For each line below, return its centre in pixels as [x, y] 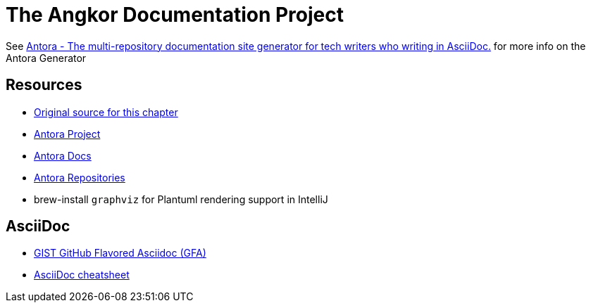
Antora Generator [46, 58]
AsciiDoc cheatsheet [82, 275]
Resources [44, 85]
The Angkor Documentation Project [175, 15]
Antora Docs [63, 155]
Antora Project [67, 134]
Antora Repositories [80, 177]
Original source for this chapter [106, 112]
